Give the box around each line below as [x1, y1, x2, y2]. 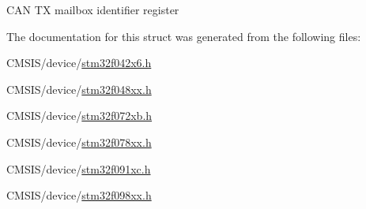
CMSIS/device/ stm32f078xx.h [6, 133, 152, 150]
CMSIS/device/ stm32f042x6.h [6, 54, 152, 71]
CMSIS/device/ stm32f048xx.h [6, 80, 152, 97]
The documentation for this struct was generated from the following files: [6, 28, 361, 44]
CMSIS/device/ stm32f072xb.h [6, 107, 153, 124]
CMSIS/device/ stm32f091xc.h [6, 160, 151, 177]
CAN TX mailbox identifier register [6, 2, 179, 17]
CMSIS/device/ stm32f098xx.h [6, 187, 152, 203]
